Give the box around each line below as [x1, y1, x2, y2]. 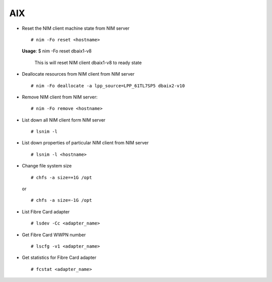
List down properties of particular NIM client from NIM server [22, 140, 149, 146]
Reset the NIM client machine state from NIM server [22, 25, 129, 31]
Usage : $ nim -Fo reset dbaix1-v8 [22, 48, 92, 54]
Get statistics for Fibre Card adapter [22, 255, 97, 261]
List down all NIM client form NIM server [22, 117, 106, 123]
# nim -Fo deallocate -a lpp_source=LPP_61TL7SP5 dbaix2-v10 [31, 83, 185, 88]
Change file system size [22, 163, 72, 169]
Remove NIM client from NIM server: [22, 94, 98, 100]
